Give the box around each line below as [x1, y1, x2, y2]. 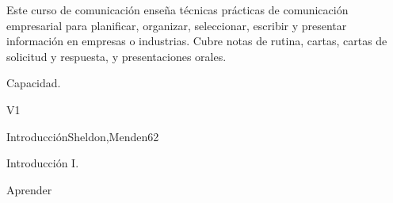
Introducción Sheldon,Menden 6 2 [6, 128, 159, 144]
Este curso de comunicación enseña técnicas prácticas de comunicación [6, 2, 349, 17]
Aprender [6, 181, 52, 197]
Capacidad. [6, 75, 61, 91]
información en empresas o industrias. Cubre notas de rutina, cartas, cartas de [6, 33, 387, 49]
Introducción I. [6, 155, 79, 171]
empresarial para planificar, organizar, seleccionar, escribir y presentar [6, 17, 347, 33]
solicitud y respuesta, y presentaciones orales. [6, 48, 227, 64]
